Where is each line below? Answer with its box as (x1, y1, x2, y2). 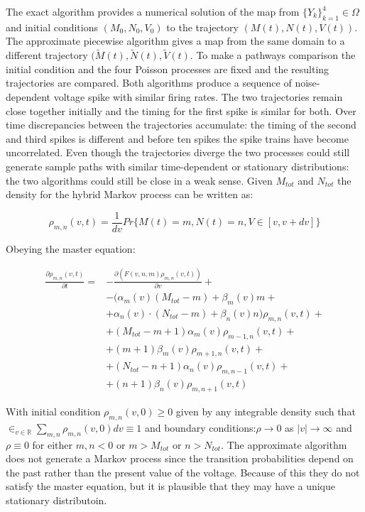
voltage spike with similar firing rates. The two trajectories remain (53, 89, 343, 104)
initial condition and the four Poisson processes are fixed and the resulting (6, 61, 329, 76)
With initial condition (6, 404, 101, 419)
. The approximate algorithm (221, 437, 347, 452)
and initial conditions (6, 19, 99, 34)
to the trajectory (166, 19, 239, 34)
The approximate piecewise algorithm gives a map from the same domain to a (6, 33, 345, 48)
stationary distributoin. (6, 492, 107, 507)
